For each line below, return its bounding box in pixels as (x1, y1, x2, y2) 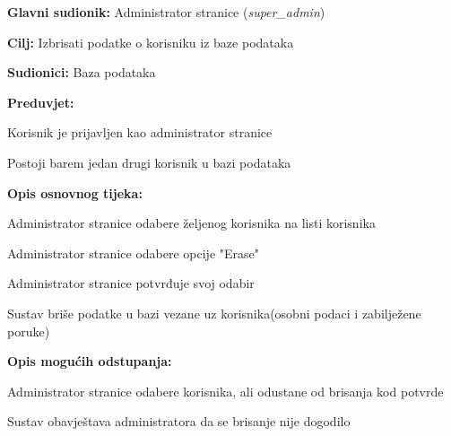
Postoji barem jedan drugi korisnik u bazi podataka (7, 153, 291, 171)
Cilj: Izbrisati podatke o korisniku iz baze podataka (7, 32, 294, 51)
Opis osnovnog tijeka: (7, 183, 143, 202)
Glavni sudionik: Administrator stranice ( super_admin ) (7, 3, 325, 21)
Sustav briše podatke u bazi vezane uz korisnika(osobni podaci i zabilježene (7, 303, 421, 322)
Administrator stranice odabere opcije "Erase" (7, 243, 259, 262)
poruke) (7, 321, 50, 340)
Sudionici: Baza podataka (7, 63, 156, 82)
